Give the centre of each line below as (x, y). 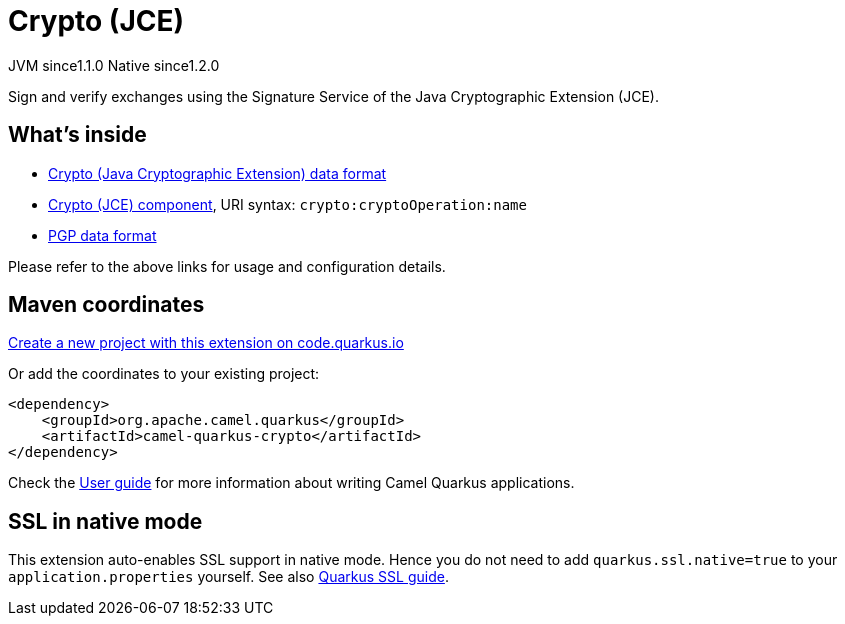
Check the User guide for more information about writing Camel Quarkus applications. (291, 483)
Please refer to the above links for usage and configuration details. (227, 266)
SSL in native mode (105, 521)
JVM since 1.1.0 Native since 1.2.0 (114, 65)
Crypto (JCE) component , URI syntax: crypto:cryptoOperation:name (287, 204)
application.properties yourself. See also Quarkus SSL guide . (228, 577)
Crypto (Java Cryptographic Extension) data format (217, 173)
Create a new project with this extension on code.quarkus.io (206, 343)
